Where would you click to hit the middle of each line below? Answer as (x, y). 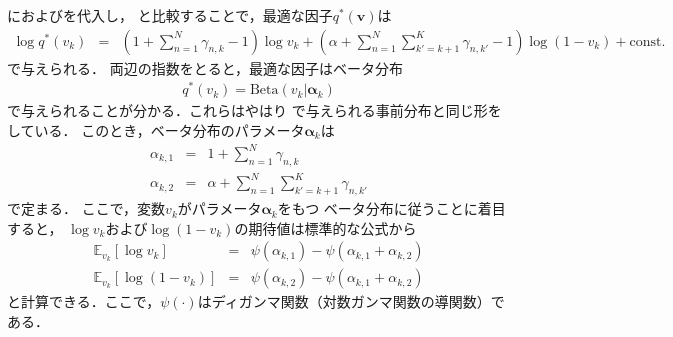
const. (647, 41)
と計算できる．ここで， (84, 301)
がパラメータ (219, 208)
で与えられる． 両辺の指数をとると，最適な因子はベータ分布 (205, 67)
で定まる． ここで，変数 (86, 208)
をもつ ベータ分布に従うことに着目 (391, 208)
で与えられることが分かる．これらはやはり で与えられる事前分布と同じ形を (254, 110)
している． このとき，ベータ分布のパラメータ (156, 129)
